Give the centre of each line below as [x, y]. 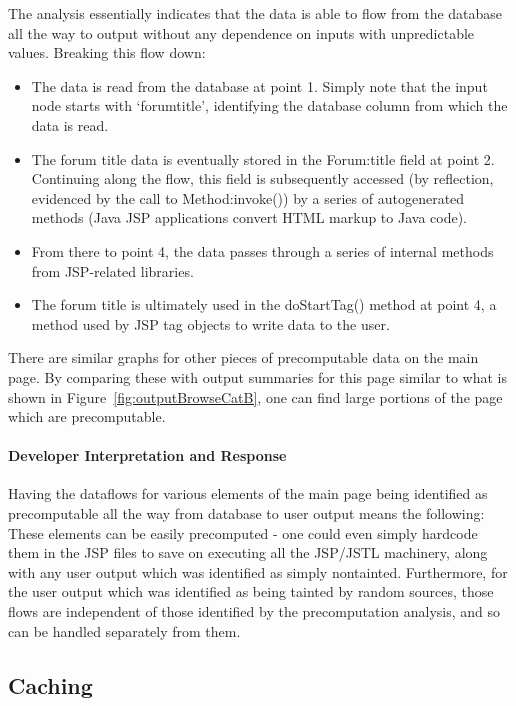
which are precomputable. [87, 416]
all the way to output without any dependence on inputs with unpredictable [241, 32]
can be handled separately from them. [124, 630]
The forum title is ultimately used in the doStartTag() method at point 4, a [264, 304]
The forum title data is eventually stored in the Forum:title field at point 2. [263, 158]
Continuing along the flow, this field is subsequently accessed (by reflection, [262, 178]
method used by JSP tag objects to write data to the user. [210, 323]
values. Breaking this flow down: [107, 52]
